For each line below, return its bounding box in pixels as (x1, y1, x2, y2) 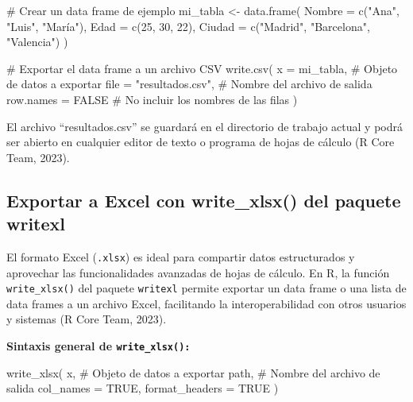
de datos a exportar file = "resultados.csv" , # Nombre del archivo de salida (6, 75, 372, 92)
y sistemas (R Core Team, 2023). (6, 311, 167, 327)
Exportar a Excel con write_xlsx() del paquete (6, 187, 401, 212)
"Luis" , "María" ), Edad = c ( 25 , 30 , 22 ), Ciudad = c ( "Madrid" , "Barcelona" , (6, 17, 370, 34)
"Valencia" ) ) (6, 33, 68, 50)
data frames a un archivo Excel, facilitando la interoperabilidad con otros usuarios (6, 295, 407, 311)
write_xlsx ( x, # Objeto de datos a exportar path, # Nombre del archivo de (6, 364, 380, 381)
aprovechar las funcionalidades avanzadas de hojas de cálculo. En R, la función (6, 264, 390, 280)
